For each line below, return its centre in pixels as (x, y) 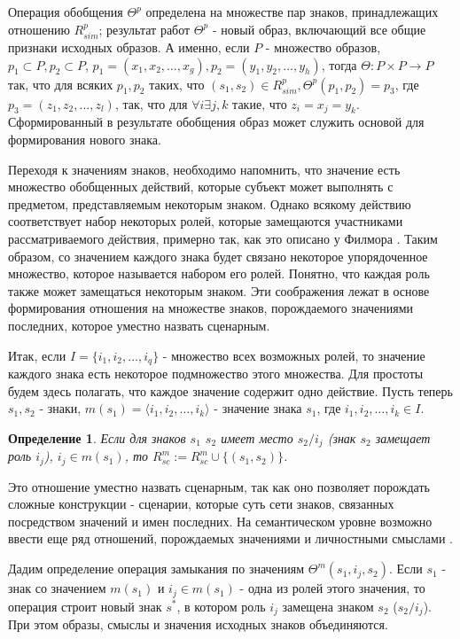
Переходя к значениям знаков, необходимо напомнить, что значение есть (204, 169)
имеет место (257, 437)
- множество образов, (323, 47)
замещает (403, 437)
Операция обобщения (66, 12)
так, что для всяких (61, 84)
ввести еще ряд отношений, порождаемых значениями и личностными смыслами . (230, 538)
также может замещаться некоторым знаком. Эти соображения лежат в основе (219, 290)
